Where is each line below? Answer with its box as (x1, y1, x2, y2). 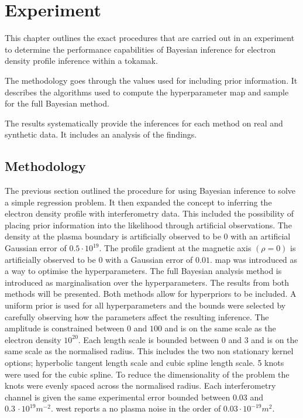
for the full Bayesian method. (5, 97, 109, 109)
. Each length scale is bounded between (78, 333, 219, 345)
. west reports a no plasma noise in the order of (50, 402, 221, 414)
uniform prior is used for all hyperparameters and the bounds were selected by (5, 299, 286, 311)
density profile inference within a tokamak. (5, 54, 158, 67)
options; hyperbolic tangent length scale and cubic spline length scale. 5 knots (5, 356, 284, 368)
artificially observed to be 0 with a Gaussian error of (5, 253, 193, 265)
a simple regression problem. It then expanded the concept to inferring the (5, 196, 272, 208)
